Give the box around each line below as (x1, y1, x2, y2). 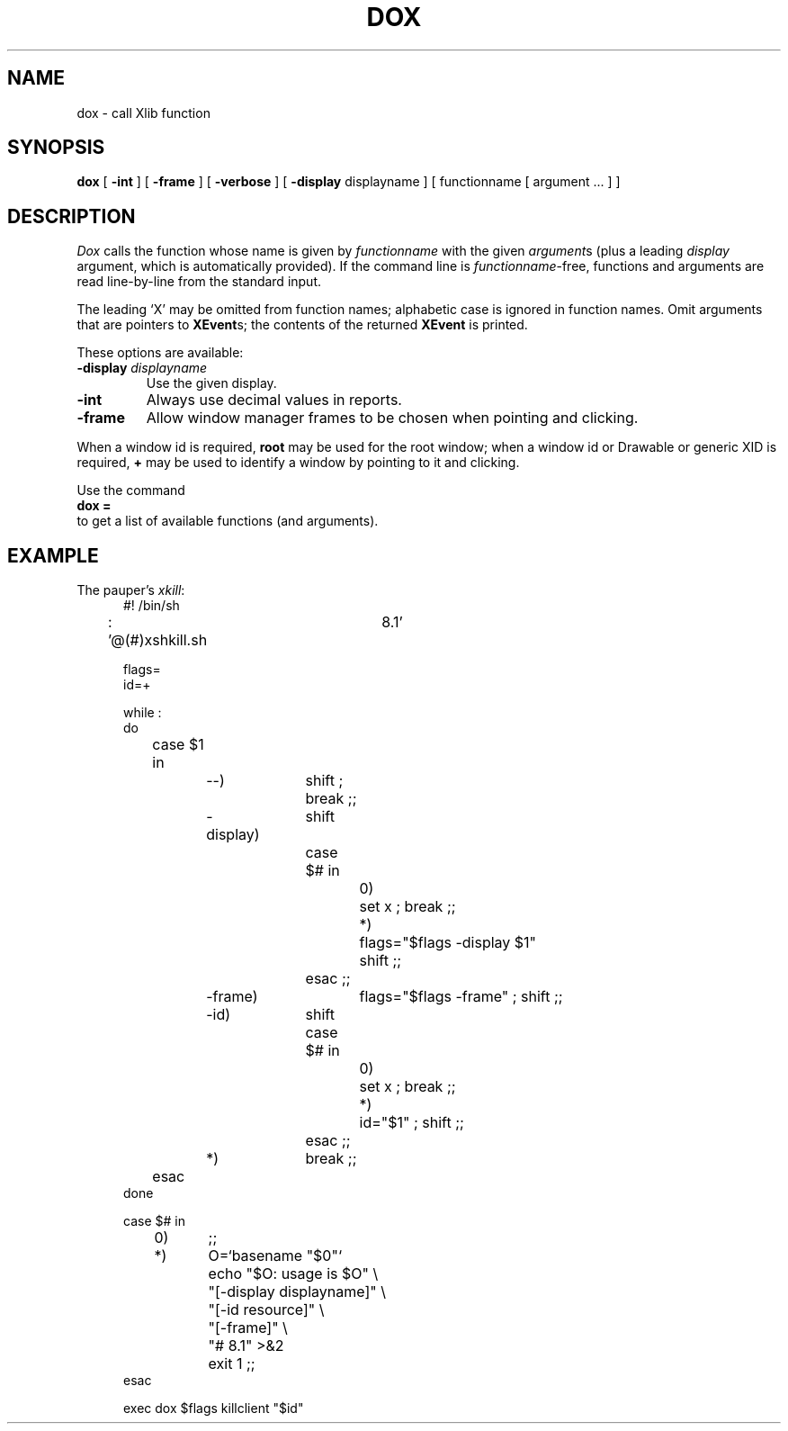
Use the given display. (146, 375, 277, 391)
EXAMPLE (7, 544, 99, 567)
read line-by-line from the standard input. (76, 274, 322, 290)
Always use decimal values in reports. (146, 391, 402, 409)
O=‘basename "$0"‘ (208, 1246, 343, 1265)
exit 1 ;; (208, 1354, 255, 1373)
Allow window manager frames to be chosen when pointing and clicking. (146, 409, 639, 427)
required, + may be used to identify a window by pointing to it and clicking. (76, 454, 520, 471)
